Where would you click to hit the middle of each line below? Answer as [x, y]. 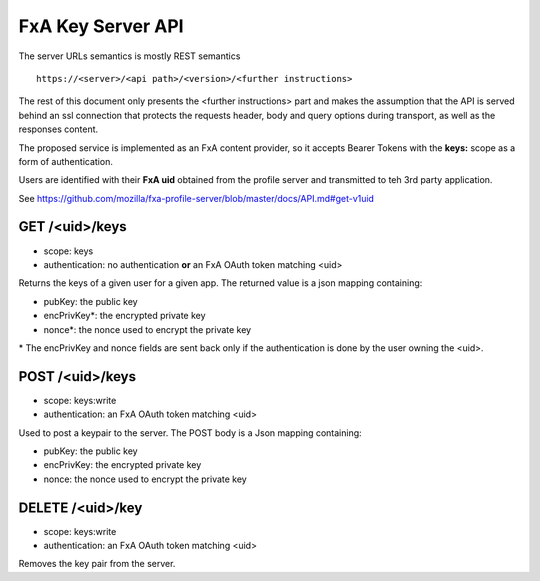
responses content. [58, 129]
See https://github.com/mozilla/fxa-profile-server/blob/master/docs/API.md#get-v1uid [196, 198]
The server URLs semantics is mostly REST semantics [129, 56]
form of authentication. [66, 161]
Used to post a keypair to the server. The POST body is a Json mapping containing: [190, 432]
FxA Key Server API [101, 26]
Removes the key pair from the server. [97, 564]
